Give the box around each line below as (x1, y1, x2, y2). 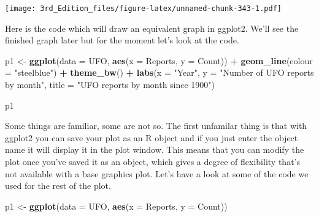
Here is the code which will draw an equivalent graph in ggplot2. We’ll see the (5, 21, 299, 34)
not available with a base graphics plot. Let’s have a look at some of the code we (5, 167, 309, 180)
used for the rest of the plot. (5, 179, 111, 192)
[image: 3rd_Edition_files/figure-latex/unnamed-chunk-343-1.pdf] (5, 4, 282, 13)
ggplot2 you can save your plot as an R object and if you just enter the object (5, 131, 298, 144)
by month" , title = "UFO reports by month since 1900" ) (5, 78, 215, 91)
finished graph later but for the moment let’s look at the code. (5, 34, 239, 46)
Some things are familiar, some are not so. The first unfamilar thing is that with (5, 119, 307, 132)
